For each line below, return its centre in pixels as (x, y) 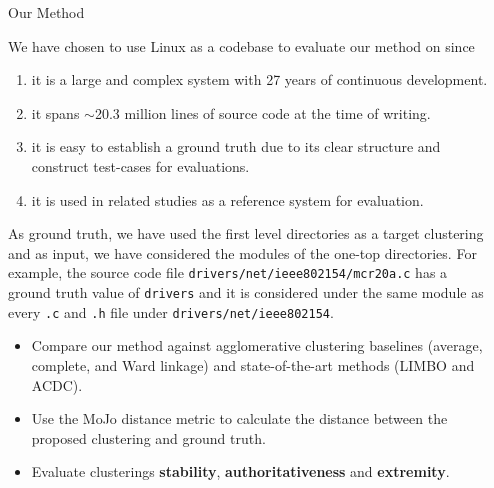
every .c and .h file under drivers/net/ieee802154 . (171, 311)
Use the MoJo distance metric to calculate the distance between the (239, 418)
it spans (55, 112)
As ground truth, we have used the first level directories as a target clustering (246, 233)
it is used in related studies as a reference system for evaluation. (227, 199)
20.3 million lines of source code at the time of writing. (262, 112)
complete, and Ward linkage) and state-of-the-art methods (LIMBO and (253, 364)
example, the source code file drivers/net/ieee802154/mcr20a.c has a (228, 272)
